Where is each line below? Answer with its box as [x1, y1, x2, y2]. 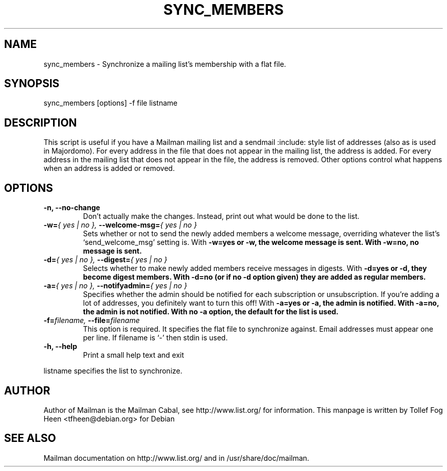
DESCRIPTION [4, 116, 77, 129]
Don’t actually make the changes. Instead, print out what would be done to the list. [83, 212, 360, 221]
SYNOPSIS [4, 77, 60, 90]
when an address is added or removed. [43, 164, 175, 173]
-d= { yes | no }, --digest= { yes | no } [43, 255, 167, 264]
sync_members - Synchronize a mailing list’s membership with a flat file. [43, 59, 286, 68]
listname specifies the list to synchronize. [43, 366, 183, 376]
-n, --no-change [43, 203, 101, 212]
